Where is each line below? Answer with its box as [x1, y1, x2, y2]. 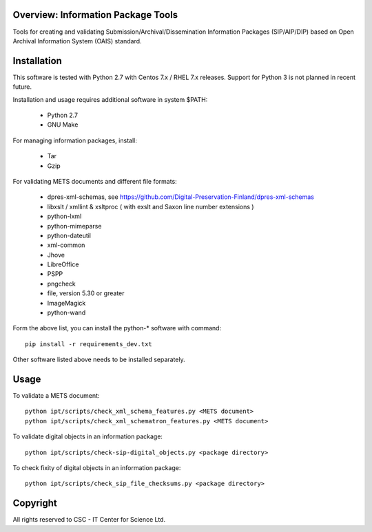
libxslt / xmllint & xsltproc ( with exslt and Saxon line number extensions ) [47, 202, 254, 211]
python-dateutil [47, 231, 92, 240]
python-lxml [47, 212, 82, 220]
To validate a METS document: [12, 392, 100, 400]
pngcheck [47, 279, 76, 288]
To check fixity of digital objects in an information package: [12, 464, 181, 472]
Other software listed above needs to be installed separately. [12, 355, 185, 364]
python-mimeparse [47, 222, 102, 230]
